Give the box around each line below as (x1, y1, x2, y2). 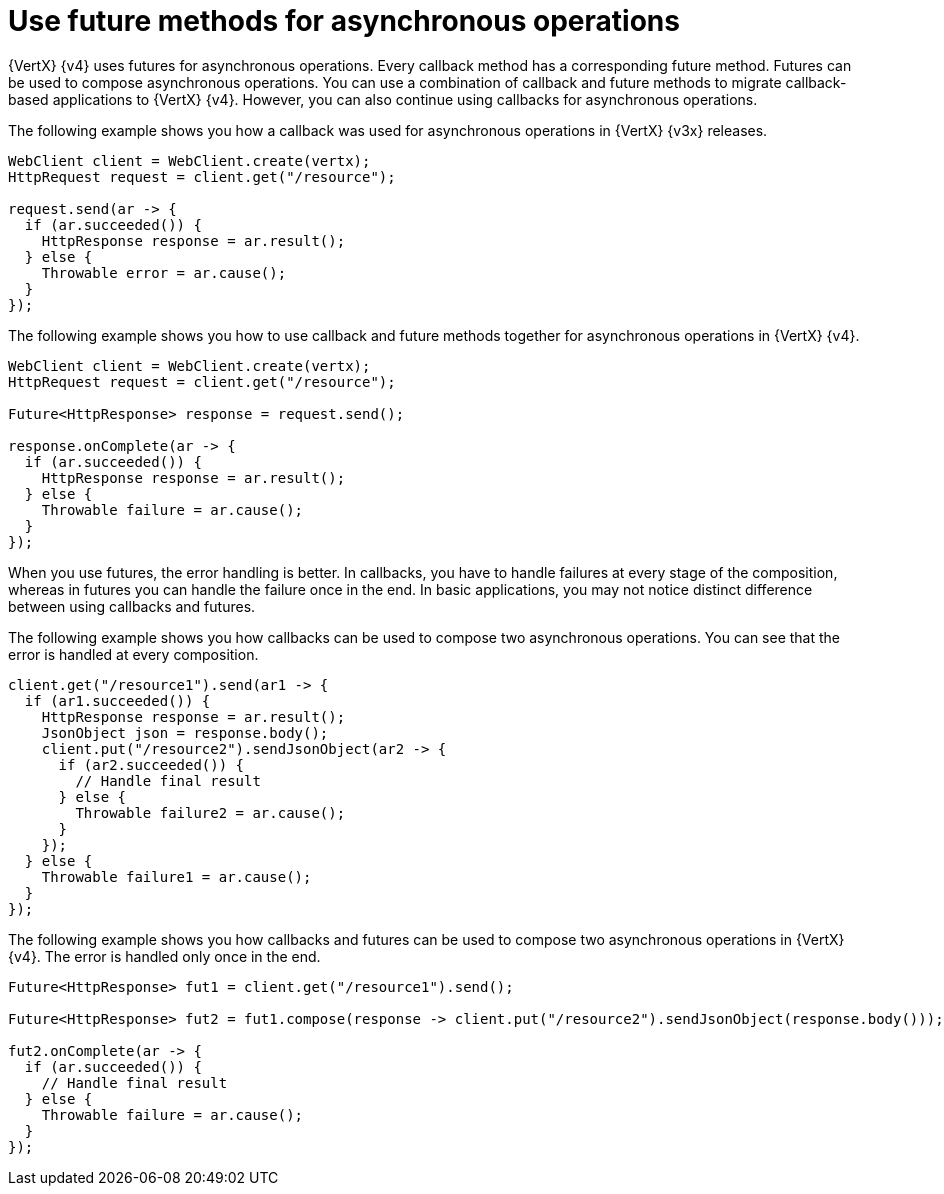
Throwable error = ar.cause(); (41, 264, 287, 281)
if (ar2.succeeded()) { (58, 756, 245, 773)
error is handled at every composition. (8, 645, 259, 663)
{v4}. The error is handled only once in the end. (8, 947, 321, 965)
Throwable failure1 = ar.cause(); (41, 868, 312, 885)
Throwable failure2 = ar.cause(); (75, 804, 346, 821)
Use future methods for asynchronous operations (8, 4, 680, 38)
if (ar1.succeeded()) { (24, 692, 211, 709)
